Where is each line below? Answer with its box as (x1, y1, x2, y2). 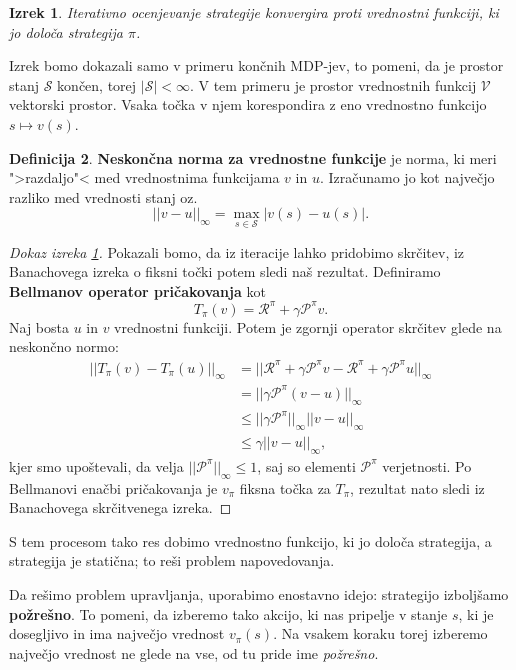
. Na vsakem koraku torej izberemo (273, 623, 488, 644)
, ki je (458, 603, 494, 624)
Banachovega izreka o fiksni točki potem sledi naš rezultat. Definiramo (9, 261, 441, 282)
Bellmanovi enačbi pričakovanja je (9, 477, 218, 498)
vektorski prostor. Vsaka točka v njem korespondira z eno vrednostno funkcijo (9, 94, 487, 115)
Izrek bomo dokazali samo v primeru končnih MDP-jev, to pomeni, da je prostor (9, 55, 504, 76)
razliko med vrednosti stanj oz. (9, 186, 198, 207)
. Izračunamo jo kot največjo (319, 167, 495, 188)
